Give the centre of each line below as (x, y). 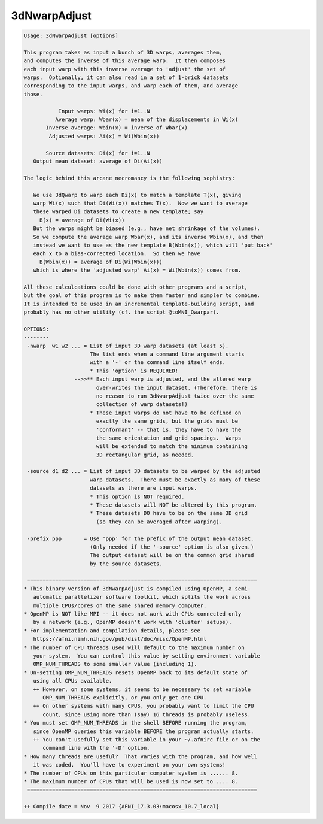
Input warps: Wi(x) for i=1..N (104, 111)
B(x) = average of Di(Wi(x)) (82, 220)
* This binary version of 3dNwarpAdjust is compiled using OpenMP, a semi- (137, 589)
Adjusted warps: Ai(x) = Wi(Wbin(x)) (104, 136)
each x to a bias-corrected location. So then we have (117, 254)
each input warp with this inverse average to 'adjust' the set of (125, 69)
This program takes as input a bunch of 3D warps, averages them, (123, 52)
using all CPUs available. (73, 681)
